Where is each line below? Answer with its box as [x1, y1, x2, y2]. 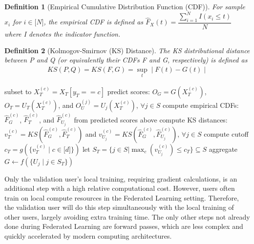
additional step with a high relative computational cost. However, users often [4, 183, 235, 193]
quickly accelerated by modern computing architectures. [4, 231, 172, 241]
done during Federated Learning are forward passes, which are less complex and [4, 221, 243, 231]
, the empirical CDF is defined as [43, 17, 144, 27]
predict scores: [107, 86, 150, 96]
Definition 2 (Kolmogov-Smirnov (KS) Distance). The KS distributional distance [4, 45, 250, 55]
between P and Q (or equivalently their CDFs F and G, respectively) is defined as [4, 55, 248, 65]
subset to [4, 86, 32, 96]
